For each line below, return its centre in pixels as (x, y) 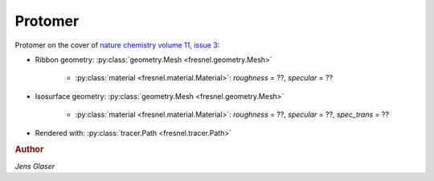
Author (29, 150)
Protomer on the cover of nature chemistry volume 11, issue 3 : (117, 45)
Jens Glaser (35, 166)
